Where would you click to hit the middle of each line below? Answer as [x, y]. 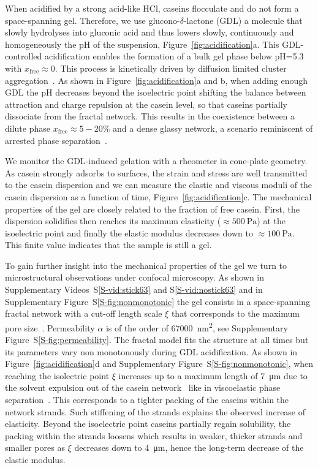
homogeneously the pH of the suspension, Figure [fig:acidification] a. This [142, 44]
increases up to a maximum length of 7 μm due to [213, 375]
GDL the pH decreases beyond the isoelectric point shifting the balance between [156, 92]
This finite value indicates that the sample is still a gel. [108, 245]
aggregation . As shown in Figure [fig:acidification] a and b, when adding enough [157, 80]
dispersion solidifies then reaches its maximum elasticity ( [113, 221]
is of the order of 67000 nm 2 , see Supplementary [197, 326]
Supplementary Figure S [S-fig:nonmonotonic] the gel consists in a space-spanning [158, 301]
